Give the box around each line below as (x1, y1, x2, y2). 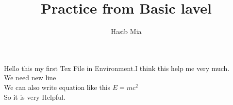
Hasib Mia (111, 26, 142, 36)
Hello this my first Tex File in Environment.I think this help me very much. (4, 63, 230, 73)
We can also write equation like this (4, 82, 111, 92)
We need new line (4, 72, 56, 83)
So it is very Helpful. (4, 91, 66, 102)
